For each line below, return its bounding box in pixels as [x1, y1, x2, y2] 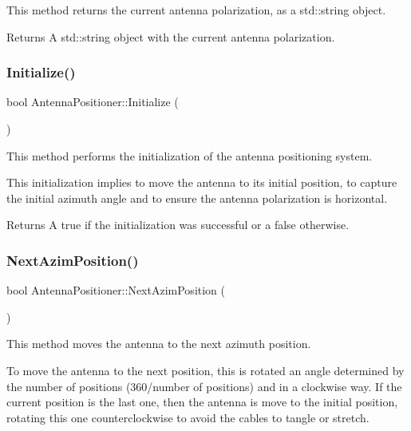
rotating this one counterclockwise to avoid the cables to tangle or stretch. [6, 409, 370, 425]
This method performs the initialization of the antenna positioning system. [6, 147, 373, 164]
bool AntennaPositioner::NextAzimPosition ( [6, 282, 226, 299]
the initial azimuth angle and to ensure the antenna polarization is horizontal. [6, 189, 388, 206]
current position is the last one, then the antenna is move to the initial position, [6, 393, 398, 410]
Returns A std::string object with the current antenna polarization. [6, 28, 335, 45]
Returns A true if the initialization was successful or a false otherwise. [6, 216, 350, 233]
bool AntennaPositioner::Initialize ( [6, 93, 179, 110]
